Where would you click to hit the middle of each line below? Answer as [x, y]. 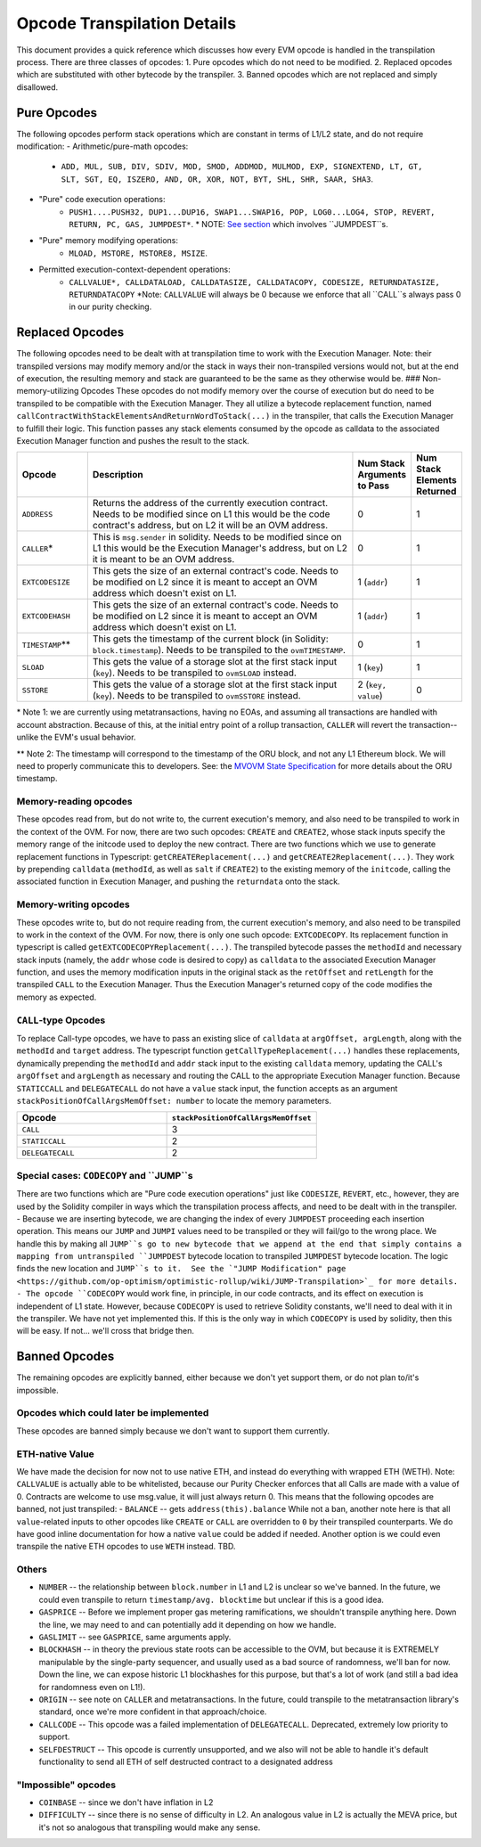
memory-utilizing [48, 391]
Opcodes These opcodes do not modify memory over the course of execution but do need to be [257, 391]
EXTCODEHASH [46, 616]
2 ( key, [372, 684]
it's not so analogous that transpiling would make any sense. [150, 1827]
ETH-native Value [56, 1454]
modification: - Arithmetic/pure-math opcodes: [102, 146]
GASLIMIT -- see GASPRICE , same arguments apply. [135, 1637]
